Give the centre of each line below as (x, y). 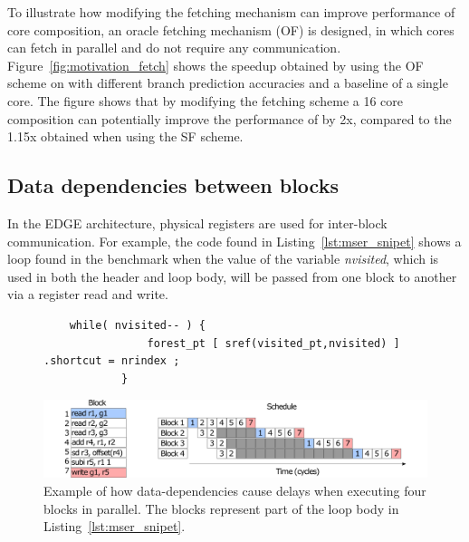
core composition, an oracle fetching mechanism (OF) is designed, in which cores (231, 29)
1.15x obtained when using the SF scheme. (125, 136)
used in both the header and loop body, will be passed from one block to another (232, 276)
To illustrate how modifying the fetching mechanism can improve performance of (231, 12)
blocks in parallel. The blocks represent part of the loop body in (221, 508)
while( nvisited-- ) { (137, 325)
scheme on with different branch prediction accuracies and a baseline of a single (228, 83)
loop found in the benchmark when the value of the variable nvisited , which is (223, 259)
